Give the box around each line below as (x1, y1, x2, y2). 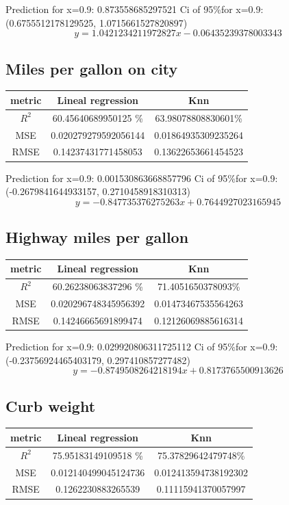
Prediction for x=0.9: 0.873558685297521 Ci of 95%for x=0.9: (5, 2, 264, 16)
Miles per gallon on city (5, 57, 178, 79)
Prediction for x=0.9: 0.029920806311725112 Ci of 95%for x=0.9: (5, 339, 278, 354)
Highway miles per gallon (5, 226, 189, 248)
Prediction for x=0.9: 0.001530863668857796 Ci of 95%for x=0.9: (5, 170, 278, 185)
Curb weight (5, 395, 96, 416)
